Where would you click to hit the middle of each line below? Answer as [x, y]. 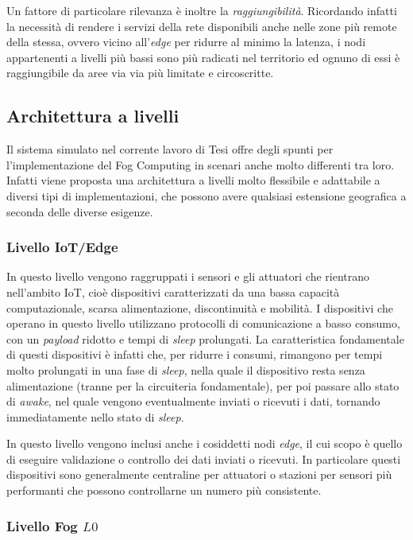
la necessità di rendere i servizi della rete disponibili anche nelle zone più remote [202, 26]
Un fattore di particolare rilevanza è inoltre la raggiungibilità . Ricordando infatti [202, 10]
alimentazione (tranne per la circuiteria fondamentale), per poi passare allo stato [203, 385]
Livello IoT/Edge [62, 247]
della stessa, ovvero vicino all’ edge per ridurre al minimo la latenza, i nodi [186, 42]
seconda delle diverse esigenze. [80, 211]
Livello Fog [42, 525]
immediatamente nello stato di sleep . [95, 416]
